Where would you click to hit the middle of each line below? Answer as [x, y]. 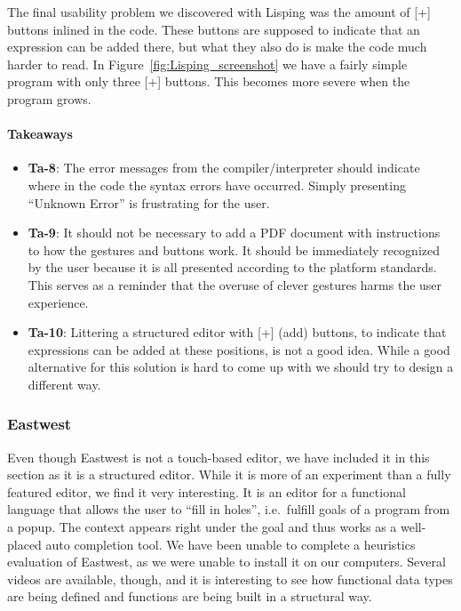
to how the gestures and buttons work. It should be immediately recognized [234, 249]
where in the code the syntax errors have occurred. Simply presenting [217, 185]
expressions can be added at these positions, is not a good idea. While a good [239, 349]
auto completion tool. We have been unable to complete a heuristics [230, 544]
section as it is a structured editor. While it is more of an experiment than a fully [229, 474]
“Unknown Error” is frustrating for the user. [149, 202]
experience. [58, 302]
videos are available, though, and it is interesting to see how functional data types [230, 579]
